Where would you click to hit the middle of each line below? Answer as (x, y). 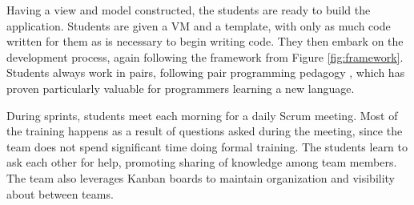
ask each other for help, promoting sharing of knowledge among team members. (202, 162)
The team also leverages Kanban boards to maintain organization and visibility (201, 177)
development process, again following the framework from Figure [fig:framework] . (205, 56)
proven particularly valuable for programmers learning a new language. (181, 88)
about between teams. (60, 193)
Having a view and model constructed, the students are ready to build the (189, 10)
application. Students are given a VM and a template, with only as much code (199, 25)
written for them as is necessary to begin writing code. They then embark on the (205, 41)
